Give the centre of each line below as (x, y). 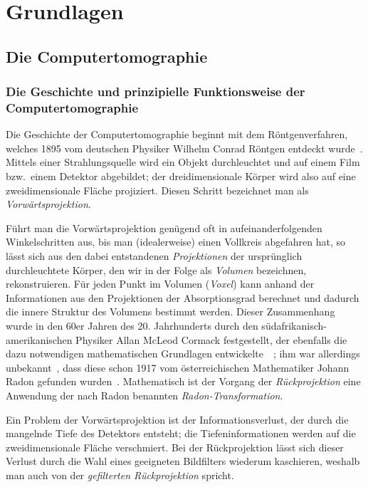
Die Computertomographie (107, 56)
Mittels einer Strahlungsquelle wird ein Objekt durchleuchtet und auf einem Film (183, 162)
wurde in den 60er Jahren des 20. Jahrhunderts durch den (132, 326)
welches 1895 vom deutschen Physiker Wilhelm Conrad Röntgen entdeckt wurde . (184, 148)
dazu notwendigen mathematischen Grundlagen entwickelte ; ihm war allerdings (183, 354)
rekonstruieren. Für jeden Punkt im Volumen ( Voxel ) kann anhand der (160, 284)
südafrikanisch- (294, 326)
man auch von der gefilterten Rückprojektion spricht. (120, 475)
